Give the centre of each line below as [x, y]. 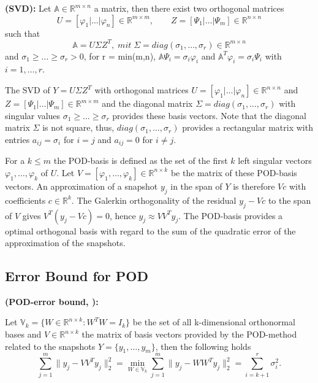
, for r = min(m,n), [119, 56]
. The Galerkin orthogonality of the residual [154, 200]
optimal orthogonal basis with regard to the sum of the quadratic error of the [150, 230]
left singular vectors [275, 161]
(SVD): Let [28, 8]
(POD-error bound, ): [52, 301]
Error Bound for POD [77, 276]
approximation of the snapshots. [65, 243]
